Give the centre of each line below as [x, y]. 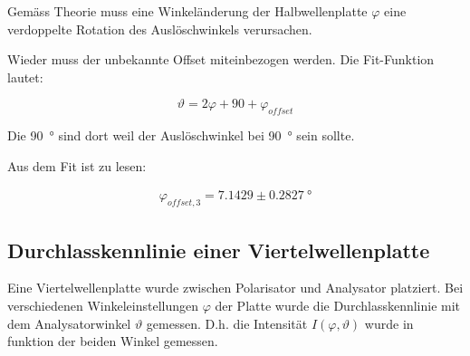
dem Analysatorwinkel [69, 323]
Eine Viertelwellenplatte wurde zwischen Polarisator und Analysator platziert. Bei [235, 288]
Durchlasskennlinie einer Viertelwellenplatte [219, 250]
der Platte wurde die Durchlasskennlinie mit [338, 305]
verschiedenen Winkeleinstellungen [103, 305]
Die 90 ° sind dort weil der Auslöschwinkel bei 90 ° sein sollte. [181, 135]
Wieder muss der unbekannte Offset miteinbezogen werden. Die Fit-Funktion [221, 59]
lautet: [25, 77]
